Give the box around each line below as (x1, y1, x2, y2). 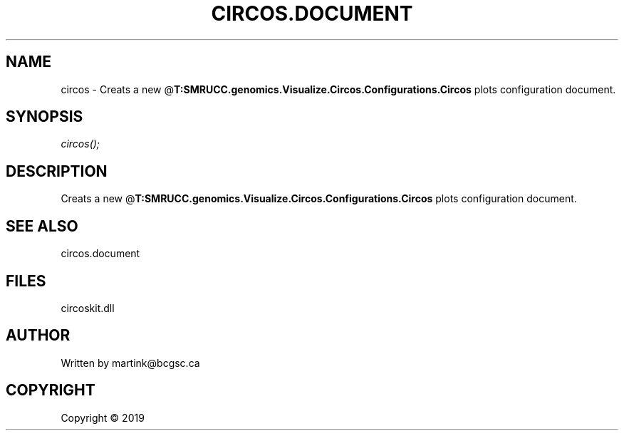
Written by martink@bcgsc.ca (61, 356, 200, 369)
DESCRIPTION (6, 162, 108, 180)
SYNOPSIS (6, 108, 83, 126)
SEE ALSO (6, 217, 78, 235)
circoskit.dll (61, 301, 115, 314)
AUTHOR (6, 326, 71, 345)
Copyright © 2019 (61, 411, 145, 424)
